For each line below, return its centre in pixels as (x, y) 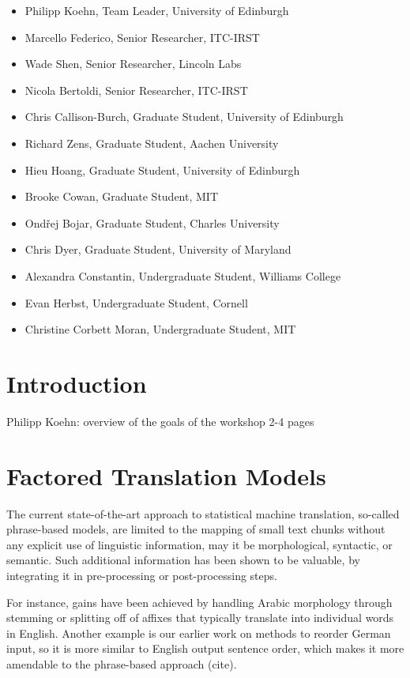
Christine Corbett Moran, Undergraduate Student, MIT (160, 329)
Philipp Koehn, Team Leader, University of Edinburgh (157, 10)
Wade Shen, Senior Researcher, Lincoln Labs (133, 64)
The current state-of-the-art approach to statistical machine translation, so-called (203, 513)
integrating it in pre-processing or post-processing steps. (142, 575)
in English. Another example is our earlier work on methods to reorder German (199, 633)
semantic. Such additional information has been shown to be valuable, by (183, 560)
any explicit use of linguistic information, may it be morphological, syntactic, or (199, 544)
